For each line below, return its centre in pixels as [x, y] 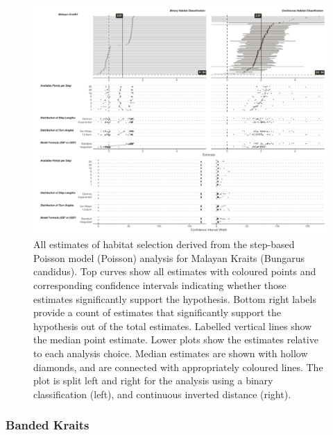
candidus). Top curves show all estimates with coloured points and [175, 271]
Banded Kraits [48, 425]
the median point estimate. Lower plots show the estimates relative [176, 339]
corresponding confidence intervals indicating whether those [160, 285]
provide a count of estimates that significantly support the [157, 312]
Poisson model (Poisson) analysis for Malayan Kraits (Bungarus [169, 257]
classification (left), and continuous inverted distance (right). [162, 394]
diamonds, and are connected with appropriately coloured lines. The [178, 367]
